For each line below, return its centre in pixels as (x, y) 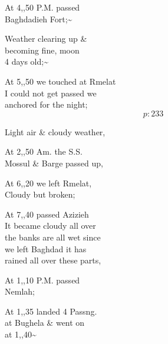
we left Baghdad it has (46, 248)
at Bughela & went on (45, 323)
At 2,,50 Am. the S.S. (44, 151)
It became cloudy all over (50, 226)
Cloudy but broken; (40, 194)
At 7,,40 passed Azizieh (47, 214)
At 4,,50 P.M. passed (42, 7)
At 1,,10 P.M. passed (42, 280)
